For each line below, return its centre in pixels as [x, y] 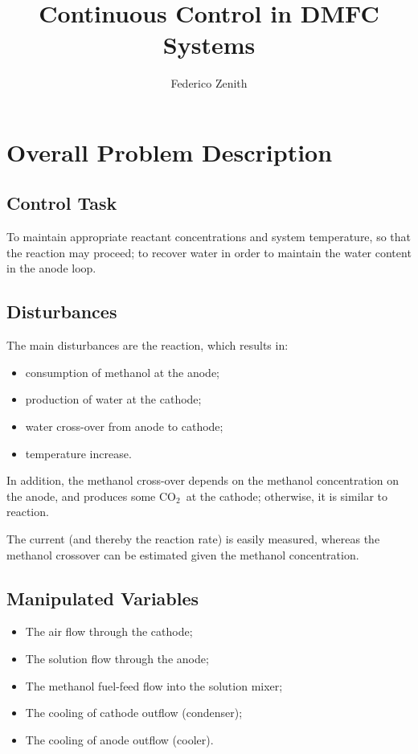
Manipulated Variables [103, 598]
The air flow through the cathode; [109, 631]
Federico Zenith [209, 83]
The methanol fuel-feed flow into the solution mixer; [154, 685]
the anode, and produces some [81, 496]
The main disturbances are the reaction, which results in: [148, 345]
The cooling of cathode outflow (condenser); [134, 713]
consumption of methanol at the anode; [123, 372]
